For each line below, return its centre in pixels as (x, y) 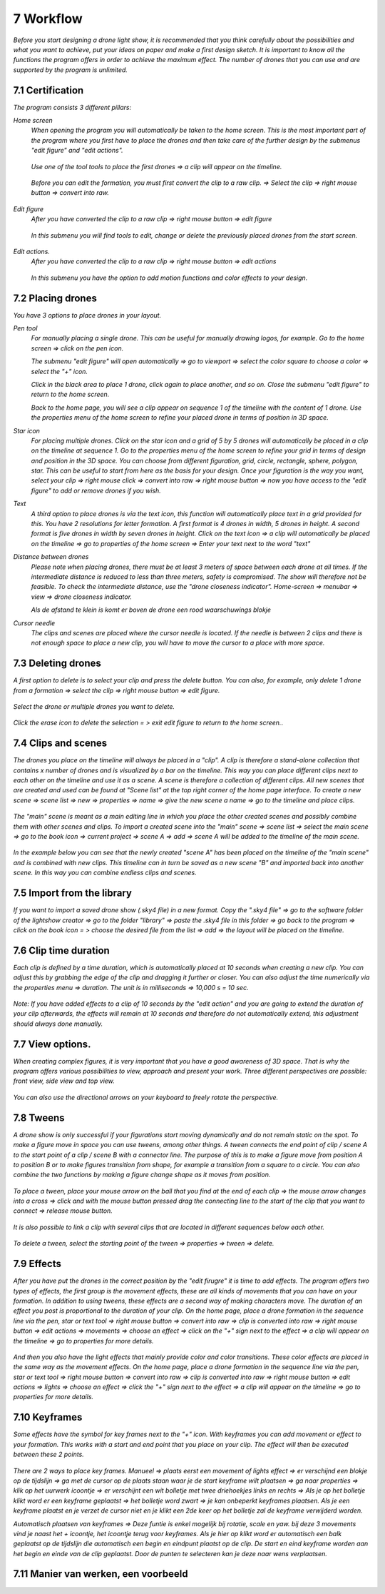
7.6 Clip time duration (61, 950)
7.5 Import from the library (72, 893)
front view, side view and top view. (64, 1081)
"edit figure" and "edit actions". (77, 151)
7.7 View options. (52, 1044)
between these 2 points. (49, 1454)
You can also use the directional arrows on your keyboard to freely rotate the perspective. (146, 1097)
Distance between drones (51, 557)
